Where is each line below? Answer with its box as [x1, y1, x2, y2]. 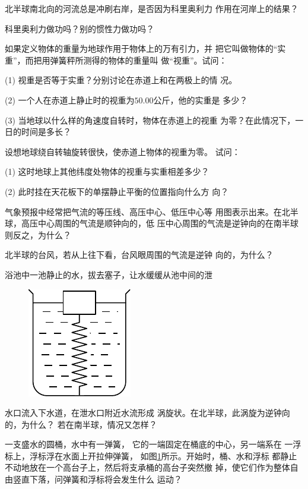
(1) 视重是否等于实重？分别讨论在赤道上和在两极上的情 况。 [5, 74, 237, 86]
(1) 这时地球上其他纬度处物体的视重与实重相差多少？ [5, 165, 209, 178]
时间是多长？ [21, 125, 71, 138]
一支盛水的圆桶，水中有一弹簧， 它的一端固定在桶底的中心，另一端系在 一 [5, 438, 293, 450]
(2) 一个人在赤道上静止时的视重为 [5, 93, 135, 106]
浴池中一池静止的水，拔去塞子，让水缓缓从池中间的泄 [5, 268, 212, 280]
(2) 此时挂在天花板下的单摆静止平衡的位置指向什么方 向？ [5, 185, 229, 197]
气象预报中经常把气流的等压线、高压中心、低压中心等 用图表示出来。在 [5, 205, 282, 217]
